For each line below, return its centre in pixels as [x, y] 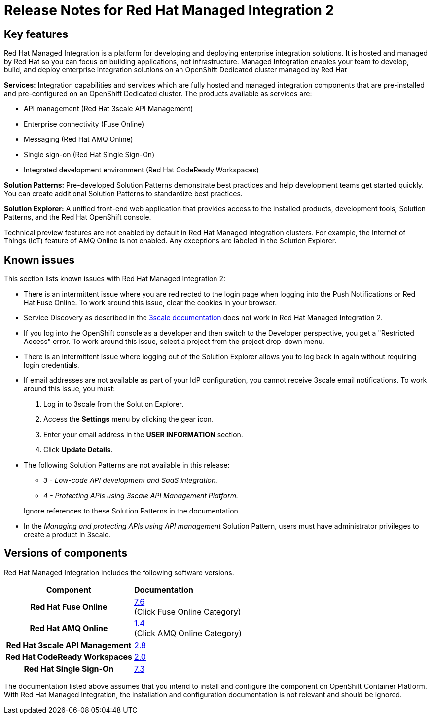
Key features [36, 34]
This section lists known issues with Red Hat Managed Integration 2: [115, 279]
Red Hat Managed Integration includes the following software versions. [119, 572]
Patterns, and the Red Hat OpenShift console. [78, 217]
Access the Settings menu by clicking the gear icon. [128, 419]
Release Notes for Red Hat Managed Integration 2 [169, 10]
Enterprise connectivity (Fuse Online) [84, 124]
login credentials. [52, 365]
